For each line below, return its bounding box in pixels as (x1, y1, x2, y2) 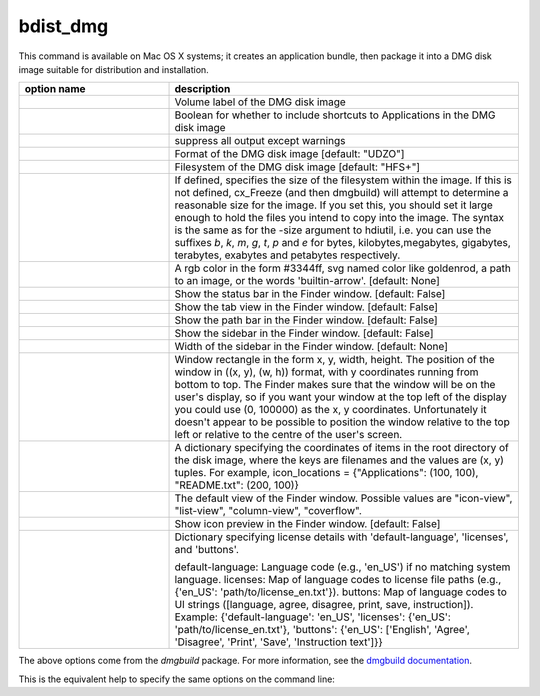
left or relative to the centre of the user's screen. (174, 428, 403, 442)
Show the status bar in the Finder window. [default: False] (174, 287, 446, 301)
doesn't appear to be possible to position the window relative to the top (174, 415, 510, 429)
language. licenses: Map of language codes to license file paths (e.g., (174, 573, 502, 587)
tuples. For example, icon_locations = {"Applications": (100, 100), (174, 466, 479, 480)
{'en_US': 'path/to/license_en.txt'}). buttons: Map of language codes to (174, 585, 507, 599)
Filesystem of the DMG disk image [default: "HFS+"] (174, 160, 420, 174)
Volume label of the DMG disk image (174, 95, 347, 109)
